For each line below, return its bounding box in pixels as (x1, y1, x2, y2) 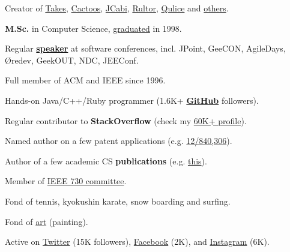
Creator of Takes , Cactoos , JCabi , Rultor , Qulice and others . (5, 2, 229, 14)
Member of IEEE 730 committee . (5, 175, 127, 187)
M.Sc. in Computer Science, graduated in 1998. (5, 22, 182, 34)
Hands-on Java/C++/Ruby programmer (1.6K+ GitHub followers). (5, 94, 259, 106)
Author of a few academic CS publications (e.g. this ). (5, 154, 207, 167)
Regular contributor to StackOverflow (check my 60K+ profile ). (5, 114, 247, 127)
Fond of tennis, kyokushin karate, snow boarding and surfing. (5, 194, 231, 207)
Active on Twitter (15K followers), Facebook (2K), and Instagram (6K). (5, 235, 270, 248)
